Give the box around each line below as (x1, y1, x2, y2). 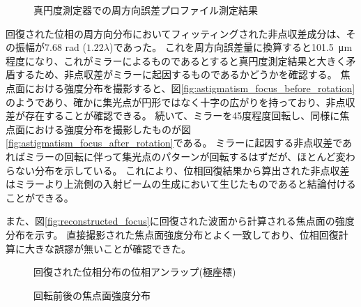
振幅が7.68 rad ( (15, 40, 86, 54)
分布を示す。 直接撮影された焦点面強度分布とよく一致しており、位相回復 (6, 227, 339, 241)
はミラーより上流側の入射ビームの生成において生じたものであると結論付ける (6, 177, 356, 191)
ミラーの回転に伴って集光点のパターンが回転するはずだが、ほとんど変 (24, 149, 346, 163)
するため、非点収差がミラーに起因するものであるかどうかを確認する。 (15, 67, 337, 82)
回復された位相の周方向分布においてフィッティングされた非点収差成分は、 (6, 26, 346, 40)
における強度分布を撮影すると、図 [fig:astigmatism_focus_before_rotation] (24, 80, 355, 95)
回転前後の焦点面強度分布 (33, 287, 151, 302)
